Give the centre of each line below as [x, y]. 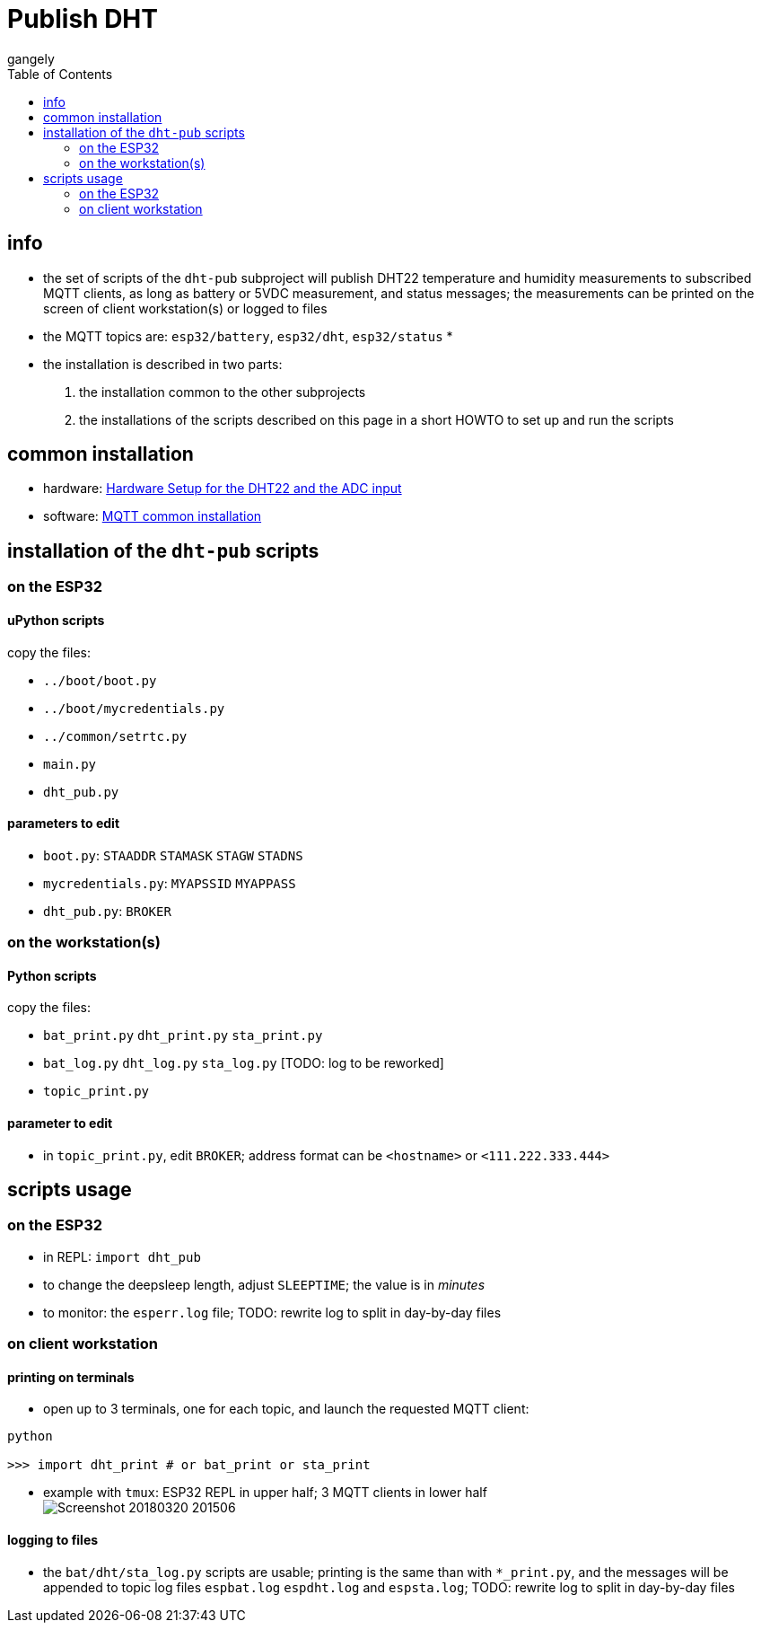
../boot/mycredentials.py [134, 708]
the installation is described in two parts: [163, 364]
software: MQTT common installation [153, 516]
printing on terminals [71, 1377]
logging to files [53, 1539]
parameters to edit [64, 824]
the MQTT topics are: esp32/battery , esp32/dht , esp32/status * [248, 336]
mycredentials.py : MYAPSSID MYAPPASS [170, 883]
